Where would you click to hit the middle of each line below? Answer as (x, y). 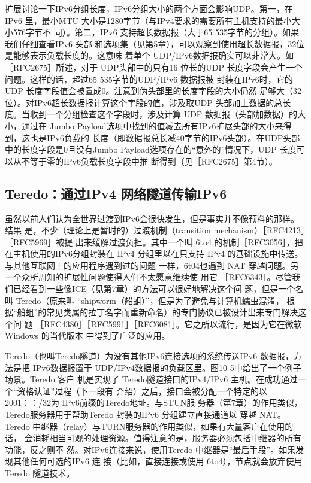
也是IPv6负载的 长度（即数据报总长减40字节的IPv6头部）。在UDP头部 (165, 137)
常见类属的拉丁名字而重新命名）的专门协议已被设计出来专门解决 (172, 312)
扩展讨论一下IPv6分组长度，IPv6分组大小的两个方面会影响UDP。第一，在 (149, 8)
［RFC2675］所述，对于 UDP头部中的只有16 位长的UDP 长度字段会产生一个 (154, 67)
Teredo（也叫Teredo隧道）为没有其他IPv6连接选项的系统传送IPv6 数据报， (149, 356)
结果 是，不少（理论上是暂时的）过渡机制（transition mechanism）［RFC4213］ (155, 230)
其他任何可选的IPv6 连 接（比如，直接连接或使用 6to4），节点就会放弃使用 (158, 461)
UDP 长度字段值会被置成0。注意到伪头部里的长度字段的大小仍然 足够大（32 (153, 91)
